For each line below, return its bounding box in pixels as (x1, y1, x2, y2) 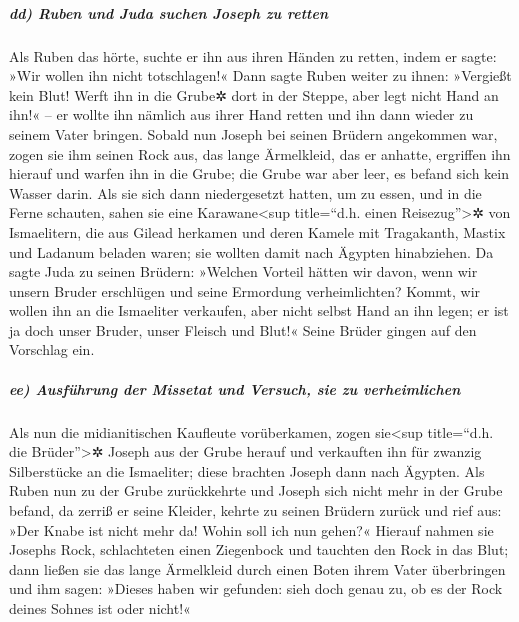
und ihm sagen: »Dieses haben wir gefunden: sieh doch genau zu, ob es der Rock (9, 578, 503, 599)
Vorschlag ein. (9, 339, 95, 360)
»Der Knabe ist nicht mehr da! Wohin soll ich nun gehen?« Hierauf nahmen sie (9, 519, 494, 540)
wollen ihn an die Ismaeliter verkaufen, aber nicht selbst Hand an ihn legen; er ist (9, 300, 509, 321)
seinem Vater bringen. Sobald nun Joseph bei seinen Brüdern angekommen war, (9, 123, 498, 144)
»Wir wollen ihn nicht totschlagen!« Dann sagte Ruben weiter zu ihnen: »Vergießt (9, 65, 512, 86)
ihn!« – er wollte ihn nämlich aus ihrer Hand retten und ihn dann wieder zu (9, 104, 474, 125)
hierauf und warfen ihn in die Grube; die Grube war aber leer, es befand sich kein (9, 163, 510, 184)
